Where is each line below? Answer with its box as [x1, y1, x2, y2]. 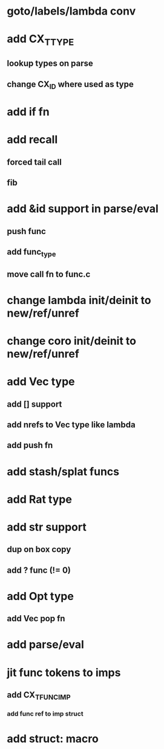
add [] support [7, 399, 62, 409]
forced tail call [7, 157, 62, 167]
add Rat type [7, 492, 72, 506]
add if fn [7, 105, 50, 119]
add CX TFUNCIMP [7, 690, 71, 702]
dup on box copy [7, 544, 71, 554]
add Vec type [7, 375, 75, 388]
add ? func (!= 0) [7, 565, 71, 575]
